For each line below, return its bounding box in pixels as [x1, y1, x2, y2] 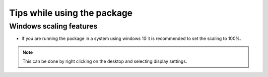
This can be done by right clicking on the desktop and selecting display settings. [22, 58, 187, 64]
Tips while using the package [9, 7, 133, 18]
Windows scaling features [9, 22, 98, 31]
